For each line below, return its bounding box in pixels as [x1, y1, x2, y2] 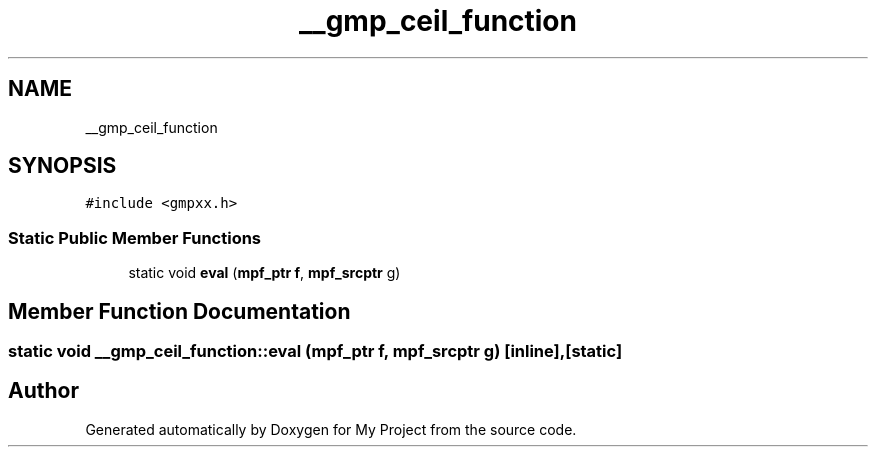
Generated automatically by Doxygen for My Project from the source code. [85, 420, 577, 438]
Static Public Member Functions [8, 227, 262, 248]
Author [8, 378, 79, 404]
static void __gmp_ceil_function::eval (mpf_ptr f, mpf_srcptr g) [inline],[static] [8, 341, 623, 362]
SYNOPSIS [8, 153, 117, 179]
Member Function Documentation [8, 298, 351, 324]
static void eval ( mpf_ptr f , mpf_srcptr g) [128, 264, 401, 282]
